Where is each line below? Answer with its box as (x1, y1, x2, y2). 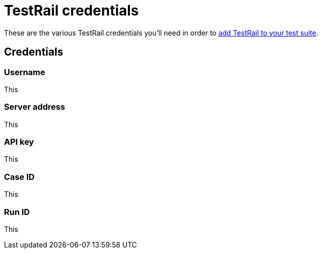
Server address (4, 102, 65, 112)
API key (4, 137, 34, 147)
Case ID (4, 171, 35, 182)
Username (4, 67, 46, 77)
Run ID (4, 206, 30, 217)
